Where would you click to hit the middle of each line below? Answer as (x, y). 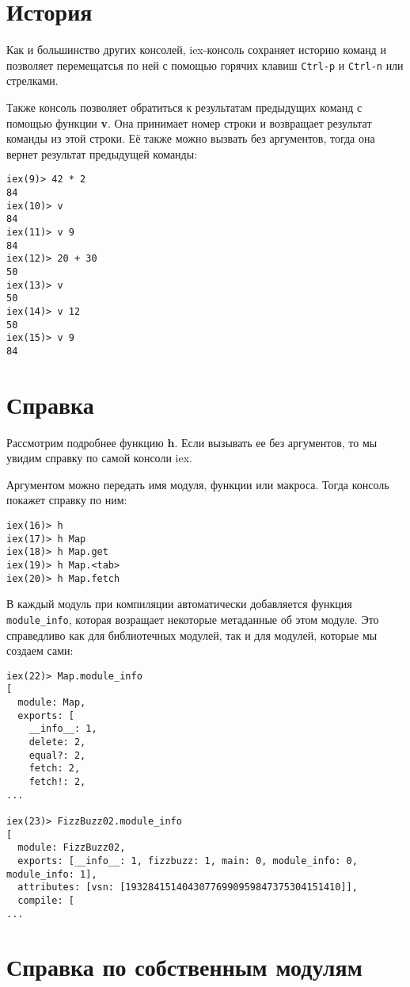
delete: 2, (57, 742)
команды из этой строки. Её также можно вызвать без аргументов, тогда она (191, 138)
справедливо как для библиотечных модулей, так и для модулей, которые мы (192, 635)
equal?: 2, (57, 755)
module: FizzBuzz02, (72, 848)
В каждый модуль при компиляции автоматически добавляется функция (179, 604)
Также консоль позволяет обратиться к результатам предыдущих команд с (184, 107)
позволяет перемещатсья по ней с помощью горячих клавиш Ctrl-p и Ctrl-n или (205, 65)
